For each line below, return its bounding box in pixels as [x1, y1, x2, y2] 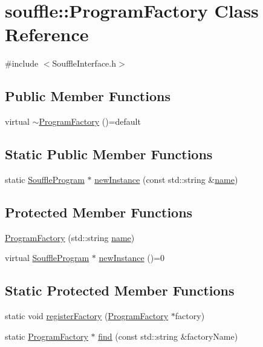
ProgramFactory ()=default [39, 115, 141, 128]
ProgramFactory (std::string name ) [5, 231, 135, 243]
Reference [5, 22, 89, 47]
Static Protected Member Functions [5, 281, 235, 300]
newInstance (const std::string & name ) [94, 173, 238, 185]
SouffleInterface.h [52, 57, 116, 70]
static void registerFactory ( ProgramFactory [5, 309, 169, 322]
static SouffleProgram [5, 173, 85, 185]
